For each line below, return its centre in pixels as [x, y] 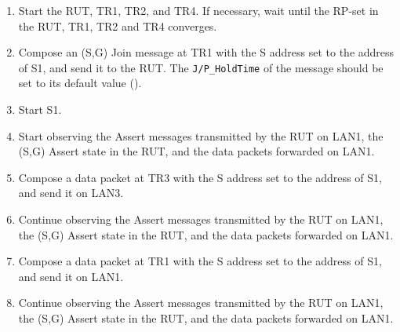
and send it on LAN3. [71, 193]
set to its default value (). [80, 83]
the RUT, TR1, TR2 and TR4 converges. [118, 26]
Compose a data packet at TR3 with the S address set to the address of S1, [200, 177]
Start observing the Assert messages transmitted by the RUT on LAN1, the [201, 135]
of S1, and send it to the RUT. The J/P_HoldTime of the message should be [201, 67]
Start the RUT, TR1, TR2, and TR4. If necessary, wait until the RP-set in [198, 10]
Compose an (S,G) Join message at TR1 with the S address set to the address [206, 52]
